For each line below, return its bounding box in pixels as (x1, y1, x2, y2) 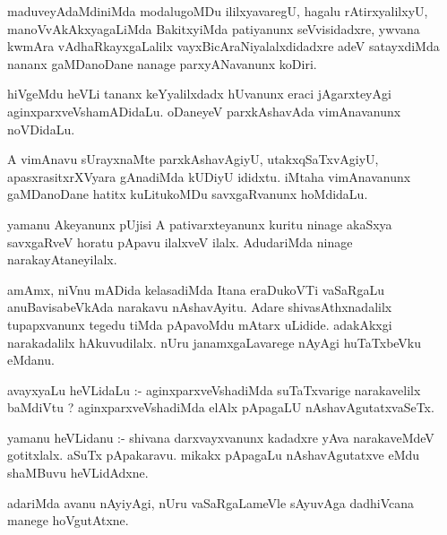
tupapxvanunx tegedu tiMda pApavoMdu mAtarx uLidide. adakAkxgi (7, 315, 392, 333)
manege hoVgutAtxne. (7, 511, 129, 530)
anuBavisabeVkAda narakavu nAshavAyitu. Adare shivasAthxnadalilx (7, 298, 392, 316)
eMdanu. (7, 350, 55, 369)
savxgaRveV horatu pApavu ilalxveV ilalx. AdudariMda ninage (7, 232, 353, 251)
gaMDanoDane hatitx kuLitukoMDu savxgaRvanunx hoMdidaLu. (7, 185, 368, 203)
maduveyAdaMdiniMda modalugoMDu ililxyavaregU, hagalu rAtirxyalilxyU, (7, 2, 428, 20)
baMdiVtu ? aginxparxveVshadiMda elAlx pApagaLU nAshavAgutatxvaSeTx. (7, 398, 434, 417)
